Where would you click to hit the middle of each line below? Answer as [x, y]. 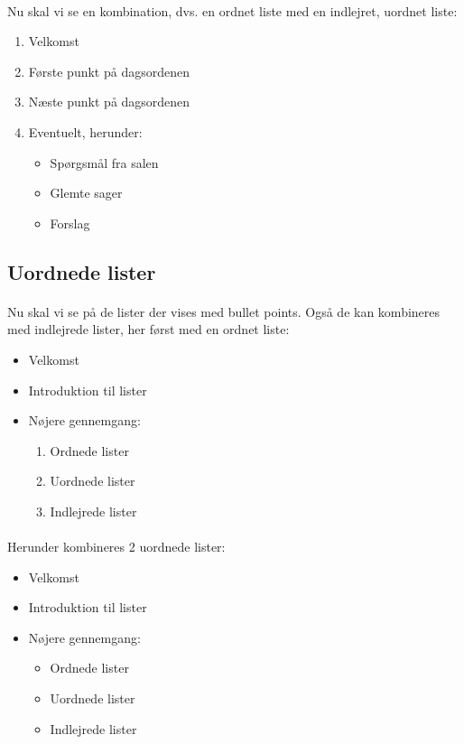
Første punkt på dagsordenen [109, 71]
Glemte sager [86, 193]
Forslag [70, 223]
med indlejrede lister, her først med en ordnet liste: [148, 329]
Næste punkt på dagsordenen [109, 102]
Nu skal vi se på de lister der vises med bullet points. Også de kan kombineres [224, 311]
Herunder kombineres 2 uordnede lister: [116, 547]
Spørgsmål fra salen [104, 162]
